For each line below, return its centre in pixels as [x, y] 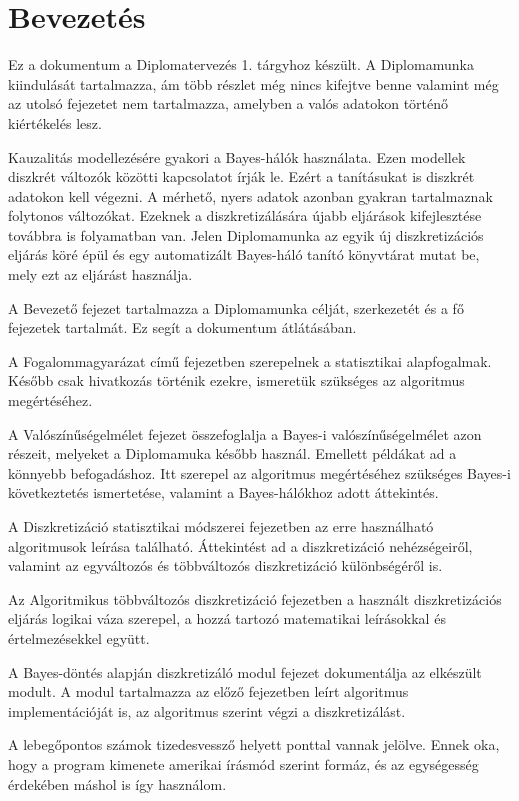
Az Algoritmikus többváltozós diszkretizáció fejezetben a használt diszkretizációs [255, 598]
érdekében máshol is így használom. [117, 783]
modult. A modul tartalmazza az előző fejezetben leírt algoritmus [208, 691]
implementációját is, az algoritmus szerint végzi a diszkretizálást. [207, 710]
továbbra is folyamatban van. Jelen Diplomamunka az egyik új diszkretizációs [246, 234]
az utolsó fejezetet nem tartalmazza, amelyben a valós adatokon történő [228, 103]
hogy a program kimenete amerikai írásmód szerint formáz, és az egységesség [243, 763]
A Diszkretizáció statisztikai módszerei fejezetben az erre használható [221, 526]
